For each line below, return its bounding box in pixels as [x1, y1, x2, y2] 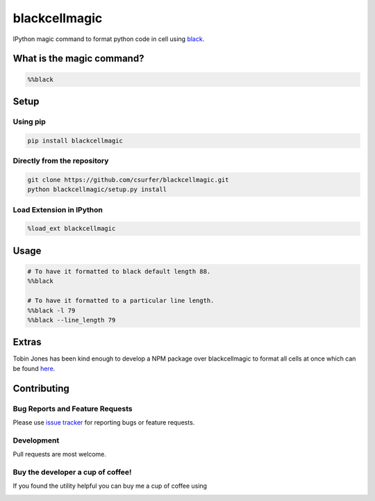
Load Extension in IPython [12, 205, 103, 215]
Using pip [12, 117, 47, 126]
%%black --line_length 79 [27, 316, 116, 324]
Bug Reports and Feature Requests [12, 404, 133, 413]
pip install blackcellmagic [27, 136, 123, 145]
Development [12, 435, 60, 445]
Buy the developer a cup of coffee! [12, 467, 132, 477]
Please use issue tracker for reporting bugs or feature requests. [12, 418, 195, 427]
